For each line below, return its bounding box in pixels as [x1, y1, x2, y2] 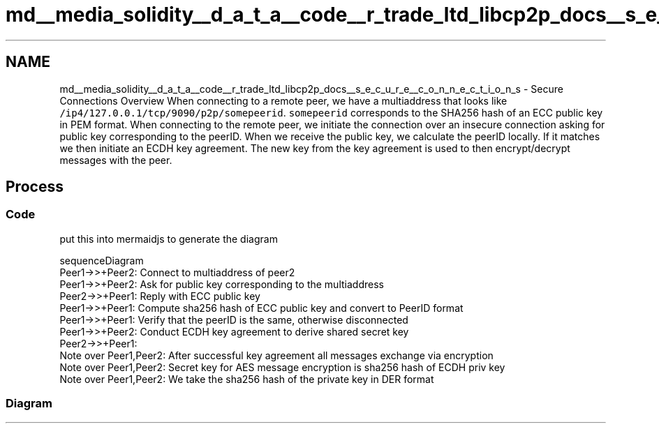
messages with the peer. [59, 153, 172, 166]
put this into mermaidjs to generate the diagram [59, 232, 278, 245]
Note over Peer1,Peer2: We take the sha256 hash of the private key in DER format [59, 372, 434, 385]
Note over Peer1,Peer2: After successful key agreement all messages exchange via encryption [59, 349, 494, 361]
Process [6, 178, 64, 196]
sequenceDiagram [59, 254, 144, 266]
